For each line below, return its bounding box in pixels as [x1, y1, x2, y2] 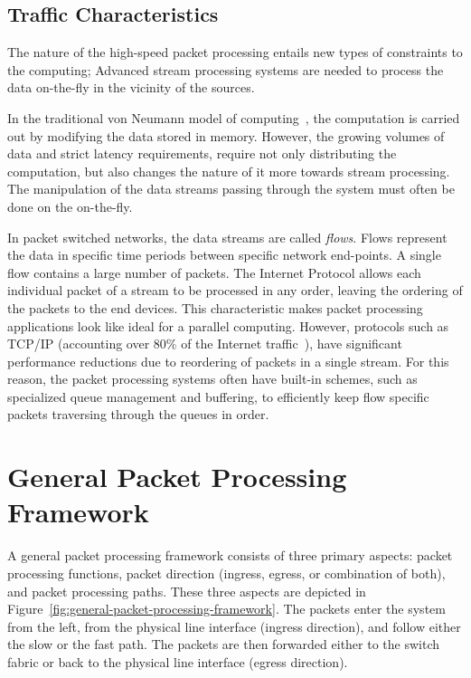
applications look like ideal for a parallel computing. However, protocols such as [7, 316, 449, 335]
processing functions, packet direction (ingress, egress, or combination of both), [7, 563, 446, 582]
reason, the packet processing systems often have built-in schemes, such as [7, 369, 418, 388]
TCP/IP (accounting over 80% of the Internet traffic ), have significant [7, 334, 402, 353]
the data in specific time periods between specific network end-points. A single [7, 245, 441, 264]
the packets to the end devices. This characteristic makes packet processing [7, 298, 423, 317]
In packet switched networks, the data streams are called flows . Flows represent [7, 227, 447, 246]
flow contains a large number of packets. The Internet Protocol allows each [7, 263, 421, 282]
